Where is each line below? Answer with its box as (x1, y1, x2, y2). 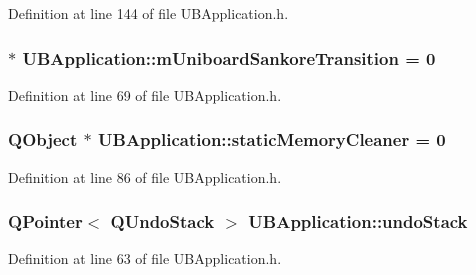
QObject (8, 127, 78, 152)
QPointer (8, 209, 83, 234)
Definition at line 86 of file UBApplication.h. (8, 166, 282, 187)
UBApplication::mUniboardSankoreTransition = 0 (22, 45, 436, 70)
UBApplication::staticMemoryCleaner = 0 (98, 127, 446, 152)
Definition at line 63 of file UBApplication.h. (8, 248, 282, 269)
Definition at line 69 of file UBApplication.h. (8, 84, 282, 105)
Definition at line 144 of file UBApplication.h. (8, 3, 289, 23)
